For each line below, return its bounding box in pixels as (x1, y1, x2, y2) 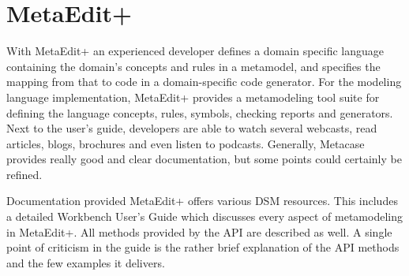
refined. (6, 166, 43, 182)
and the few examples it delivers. (6, 254, 165, 270)
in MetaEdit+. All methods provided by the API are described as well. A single (6, 223, 392, 240)
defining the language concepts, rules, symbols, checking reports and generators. (6, 104, 393, 121)
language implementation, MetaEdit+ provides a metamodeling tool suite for (6, 88, 380, 105)
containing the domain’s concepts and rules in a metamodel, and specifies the (6, 58, 381, 74)
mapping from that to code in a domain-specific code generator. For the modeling (6, 73, 402, 90)
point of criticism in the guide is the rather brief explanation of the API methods (6, 239, 400, 255)
